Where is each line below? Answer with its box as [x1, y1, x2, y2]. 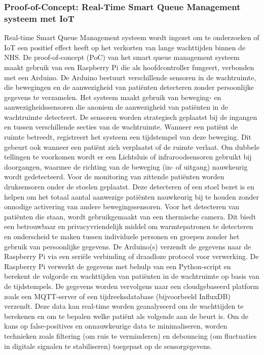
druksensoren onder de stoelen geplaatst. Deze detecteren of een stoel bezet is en [4, 181, 254, 192]
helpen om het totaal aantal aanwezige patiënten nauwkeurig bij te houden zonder [4, 191, 259, 202]
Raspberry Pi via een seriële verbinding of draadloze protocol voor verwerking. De [4, 251, 259, 262]
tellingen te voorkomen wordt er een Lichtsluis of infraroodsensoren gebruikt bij [4, 151, 252, 162]
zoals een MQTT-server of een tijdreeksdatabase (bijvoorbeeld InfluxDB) [4, 291, 231, 301]
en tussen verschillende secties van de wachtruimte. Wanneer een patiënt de [4, 121, 238, 132]
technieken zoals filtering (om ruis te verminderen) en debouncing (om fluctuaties [4, 330, 257, 341]
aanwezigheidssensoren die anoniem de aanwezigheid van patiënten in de [4, 102, 229, 112]
